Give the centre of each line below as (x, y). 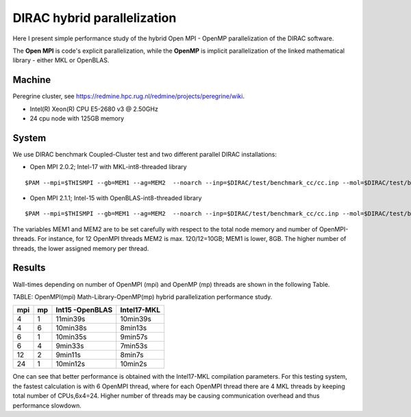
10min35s (71, 337)
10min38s (71, 328)
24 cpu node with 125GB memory (77, 118)
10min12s (71, 364)
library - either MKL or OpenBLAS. (61, 60)
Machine (32, 80)
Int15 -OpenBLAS (84, 310)
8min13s (134, 328)
